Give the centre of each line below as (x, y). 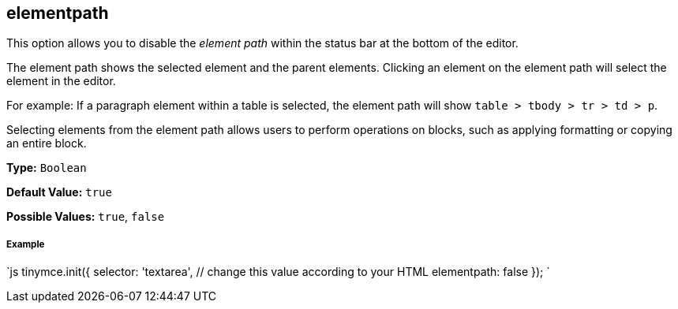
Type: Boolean (47, 168)
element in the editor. (61, 81)
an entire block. (47, 143)
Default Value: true (59, 192)
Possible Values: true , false (86, 217)
